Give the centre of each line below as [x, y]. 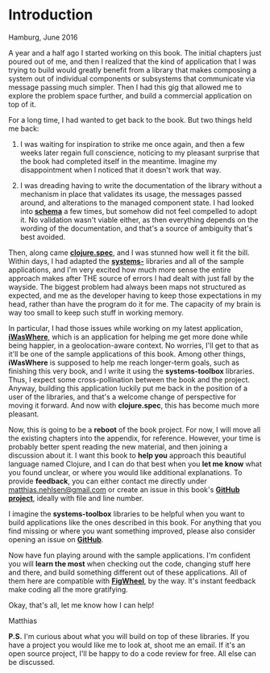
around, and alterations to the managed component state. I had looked [137, 203]
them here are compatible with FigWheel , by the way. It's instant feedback [132, 581]
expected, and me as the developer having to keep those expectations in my [135, 295]
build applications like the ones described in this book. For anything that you [135, 522]
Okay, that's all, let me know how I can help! [81, 605]
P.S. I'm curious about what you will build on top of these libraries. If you [129, 636]
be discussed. [31, 662]
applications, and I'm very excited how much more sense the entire [120, 270]
